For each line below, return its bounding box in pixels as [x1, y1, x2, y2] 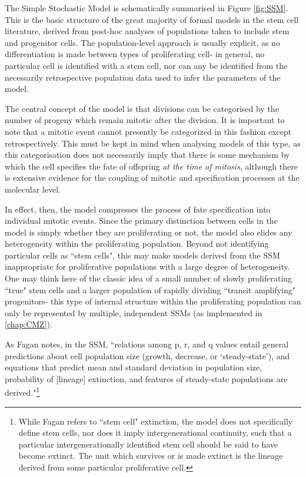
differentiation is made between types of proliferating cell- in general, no [5, 48, 265, 60]
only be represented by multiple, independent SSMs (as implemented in [5, 306, 262, 319]
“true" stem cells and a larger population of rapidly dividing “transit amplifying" [5, 283, 295, 296]
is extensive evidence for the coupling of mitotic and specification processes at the [5, 171, 300, 184]
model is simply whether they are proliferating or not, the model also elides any [5, 226, 292, 238]
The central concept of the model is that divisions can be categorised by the [5, 102, 279, 114]
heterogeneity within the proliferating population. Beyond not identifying [5, 237, 269, 250]
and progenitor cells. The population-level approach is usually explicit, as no [5, 36, 280, 48]
